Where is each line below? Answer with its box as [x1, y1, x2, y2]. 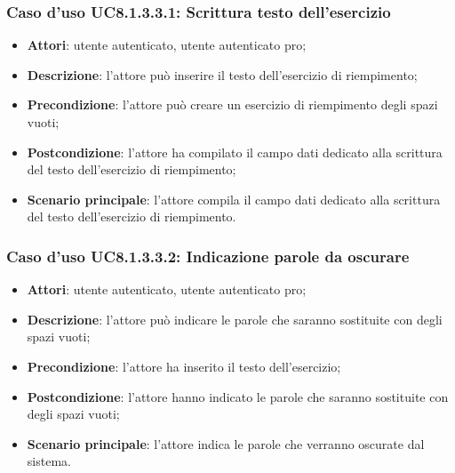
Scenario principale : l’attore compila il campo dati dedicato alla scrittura [27, 189, 441, 208]
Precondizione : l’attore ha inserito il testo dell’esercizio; [27, 357, 341, 375]
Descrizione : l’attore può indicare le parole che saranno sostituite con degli [27, 309, 443, 328]
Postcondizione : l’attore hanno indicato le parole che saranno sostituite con [27, 387, 449, 405]
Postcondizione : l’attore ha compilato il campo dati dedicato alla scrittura [27, 142, 443, 161]
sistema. [27, 452, 71, 470]
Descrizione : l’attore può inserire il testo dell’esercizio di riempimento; [27, 65, 418, 84]
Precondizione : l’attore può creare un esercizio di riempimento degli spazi [27, 95, 438, 114]
